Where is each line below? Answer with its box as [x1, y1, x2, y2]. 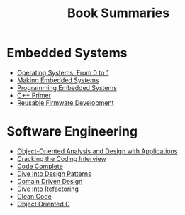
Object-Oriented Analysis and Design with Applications [16, 147, 178, 155]
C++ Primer [16, 91, 51, 99]
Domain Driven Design [16, 177, 83, 185]
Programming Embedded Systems [16, 83, 118, 92]
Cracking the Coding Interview [16, 154, 107, 162]
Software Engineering [6, 123, 138, 140]
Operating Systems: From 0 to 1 [16, 68, 109, 77]
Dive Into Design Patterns [16, 169, 91, 178]
